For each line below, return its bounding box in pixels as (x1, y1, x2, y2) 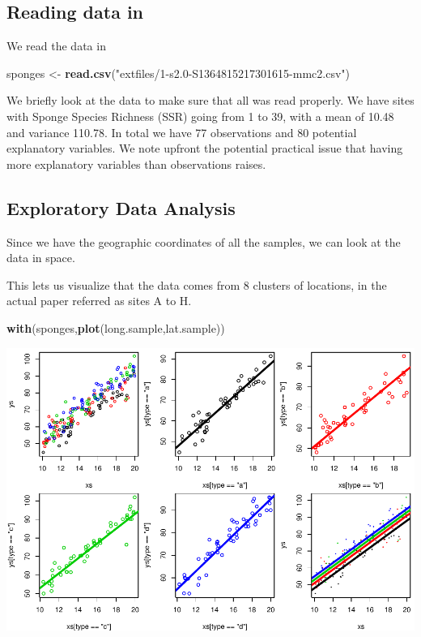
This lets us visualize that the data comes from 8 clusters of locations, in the (6, 276, 387, 293)
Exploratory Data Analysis (6, 195, 236, 220)
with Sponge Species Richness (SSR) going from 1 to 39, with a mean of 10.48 (6, 107, 394, 124)
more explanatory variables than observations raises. (6, 155, 266, 172)
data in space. (6, 249, 75, 266)
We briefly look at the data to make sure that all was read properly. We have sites (6, 92, 415, 109)
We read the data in (6, 37, 106, 54)
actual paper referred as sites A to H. (6, 292, 192, 309)
